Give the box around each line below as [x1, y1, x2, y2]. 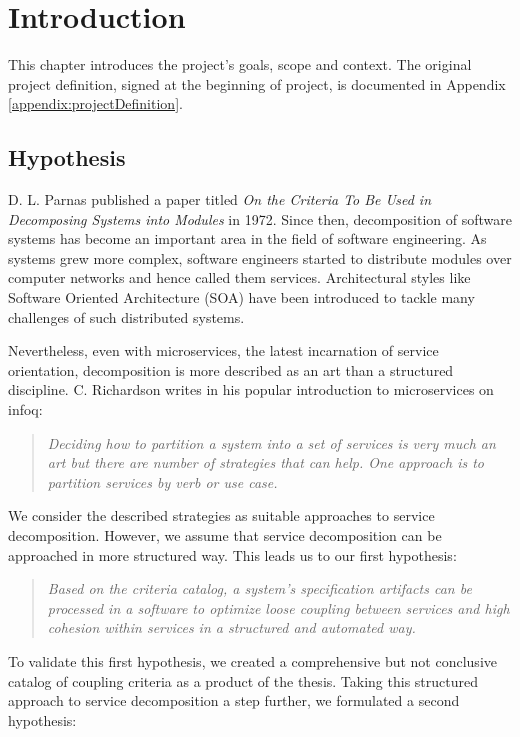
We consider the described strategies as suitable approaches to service [8, 505, 435, 526]
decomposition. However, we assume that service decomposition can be [8, 525, 442, 546]
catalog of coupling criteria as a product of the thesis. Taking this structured [8, 670, 478, 691]
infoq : [8, 399, 43, 420]
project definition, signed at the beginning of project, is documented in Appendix [8, 73, 506, 94]
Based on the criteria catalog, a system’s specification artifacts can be [47, 578, 472, 599]
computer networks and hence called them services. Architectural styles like [8, 267, 471, 288]
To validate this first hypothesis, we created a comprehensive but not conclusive [8, 650, 497, 671]
